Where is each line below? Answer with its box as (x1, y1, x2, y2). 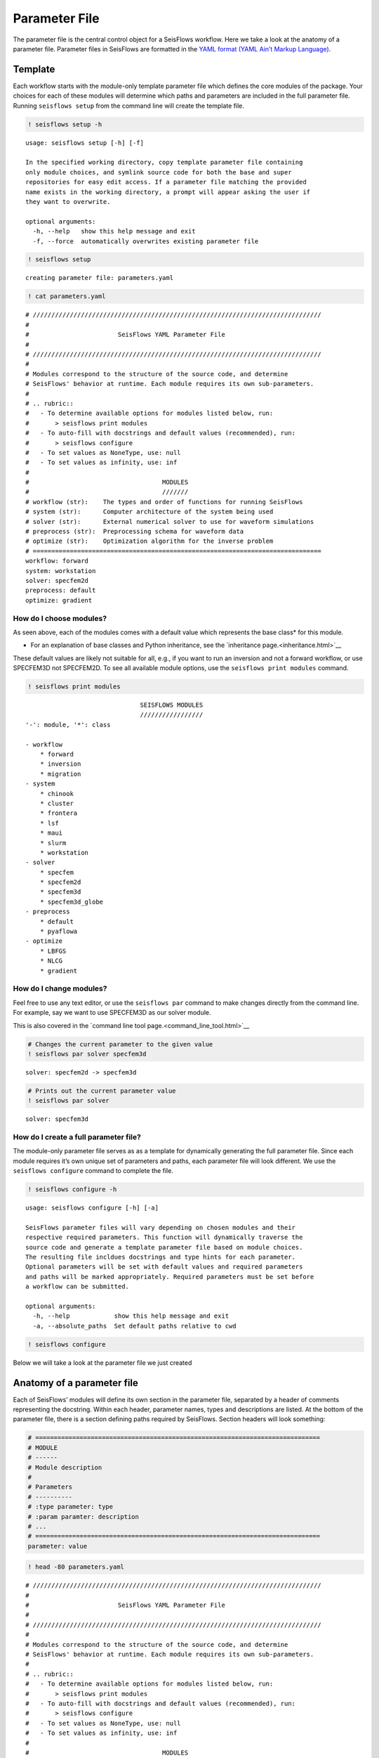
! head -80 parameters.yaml (27, 1563, 124, 1571)
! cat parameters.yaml (27, 293, 106, 300)
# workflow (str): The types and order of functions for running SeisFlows (25, 498, 303, 506)
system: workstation (25, 567, 96, 575)
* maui (39, 829, 63, 837)
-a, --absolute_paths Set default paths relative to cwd (32, 1322, 237, 1330)
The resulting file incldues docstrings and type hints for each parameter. (25, 1253, 296, 1262)
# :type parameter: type (27, 1503, 114, 1511)
